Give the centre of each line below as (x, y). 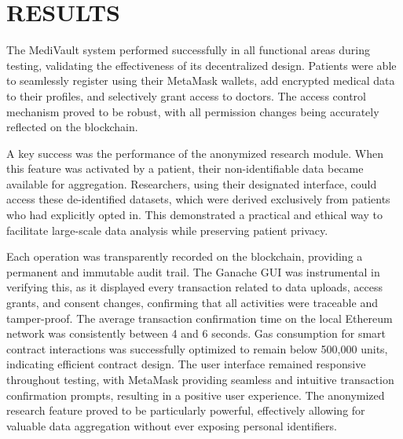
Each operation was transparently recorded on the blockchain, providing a (185, 256)
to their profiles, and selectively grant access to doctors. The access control (186, 95)
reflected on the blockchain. (72, 127)
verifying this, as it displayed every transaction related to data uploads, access (195, 287)
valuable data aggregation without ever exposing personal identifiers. (172, 425)
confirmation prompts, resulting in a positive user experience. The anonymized (196, 395)
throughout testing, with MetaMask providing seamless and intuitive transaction (200, 379)
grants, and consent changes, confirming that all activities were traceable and (192, 303)
